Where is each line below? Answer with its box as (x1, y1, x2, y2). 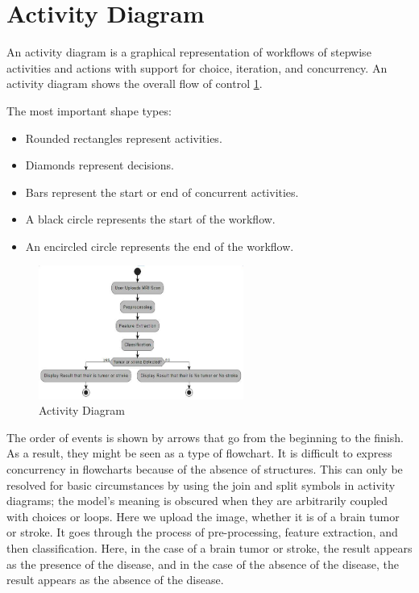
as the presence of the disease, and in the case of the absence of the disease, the (6, 555, 400, 572)
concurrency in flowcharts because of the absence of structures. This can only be (6, 460, 403, 477)
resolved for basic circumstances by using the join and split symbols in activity (6, 476, 396, 493)
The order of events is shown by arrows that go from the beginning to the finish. (6, 428, 404, 445)
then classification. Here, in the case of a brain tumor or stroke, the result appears (6, 539, 413, 556)
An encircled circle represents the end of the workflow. (25, 237, 294, 254)
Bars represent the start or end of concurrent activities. (25, 183, 299, 200)
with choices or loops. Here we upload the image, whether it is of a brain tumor (6, 507, 400, 524)
